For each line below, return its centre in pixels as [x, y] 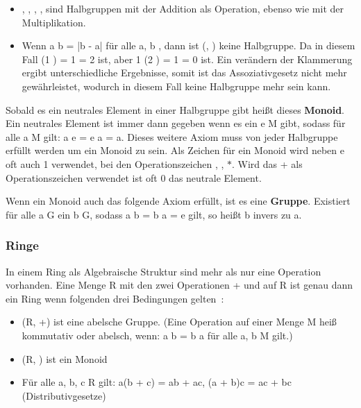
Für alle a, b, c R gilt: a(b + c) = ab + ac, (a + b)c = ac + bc [157, 382]
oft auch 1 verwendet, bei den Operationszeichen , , [115, 163]
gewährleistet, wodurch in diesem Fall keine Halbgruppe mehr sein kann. [176, 86]
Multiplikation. [54, 22]
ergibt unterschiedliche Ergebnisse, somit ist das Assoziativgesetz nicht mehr [184, 73]
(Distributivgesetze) [64, 395]
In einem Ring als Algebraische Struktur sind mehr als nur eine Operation [163, 271]
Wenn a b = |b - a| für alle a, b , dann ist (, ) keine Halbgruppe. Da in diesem [188, 45]
